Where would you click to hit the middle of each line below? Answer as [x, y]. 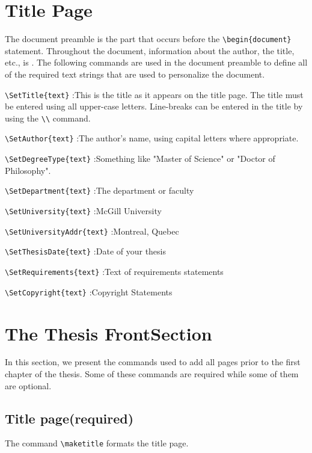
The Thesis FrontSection [109, 333]
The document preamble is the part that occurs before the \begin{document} [148, 39]
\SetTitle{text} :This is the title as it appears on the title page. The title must [154, 94]
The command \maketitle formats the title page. [97, 443]
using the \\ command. [48, 118]
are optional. [28, 385]
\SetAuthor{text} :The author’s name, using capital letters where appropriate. [152, 138]
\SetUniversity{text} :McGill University [83, 211]
